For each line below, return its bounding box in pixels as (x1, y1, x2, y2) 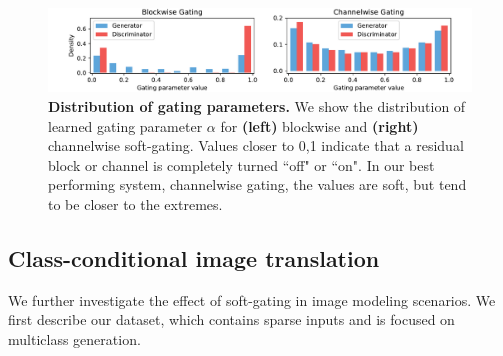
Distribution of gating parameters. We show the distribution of (48, 96, 466, 117)
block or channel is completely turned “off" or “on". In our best (48, 154, 435, 175)
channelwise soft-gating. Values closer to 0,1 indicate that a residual (48, 135, 464, 156)
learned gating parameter (48, 115, 203, 136)
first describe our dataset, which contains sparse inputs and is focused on (8, 309, 455, 330)
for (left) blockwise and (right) (220, 115, 419, 136)
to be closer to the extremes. (48, 194, 223, 215)
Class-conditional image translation (8, 243, 380, 274)
